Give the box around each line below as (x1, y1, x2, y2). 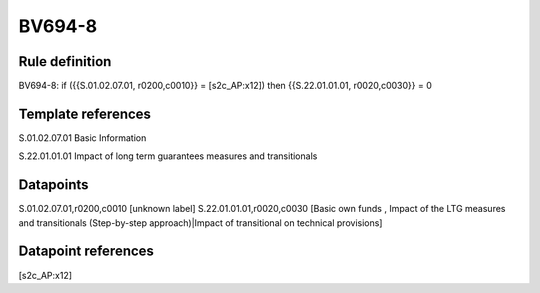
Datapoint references (18, 243, 155, 260)
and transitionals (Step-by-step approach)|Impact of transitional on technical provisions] (18, 216, 383, 229)
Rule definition (18, 53, 112, 70)
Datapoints (18, 176, 89, 194)
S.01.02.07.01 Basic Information (18, 131, 147, 144)
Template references (18, 105, 152, 122)
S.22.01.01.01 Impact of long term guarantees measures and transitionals (18, 150, 318, 162)
